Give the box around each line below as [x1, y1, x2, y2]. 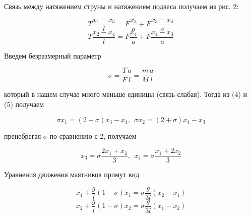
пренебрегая [4, 130, 41, 141]
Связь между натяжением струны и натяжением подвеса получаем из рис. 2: [4, 1, 239, 11]
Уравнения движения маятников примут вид [4, 169, 140, 180]
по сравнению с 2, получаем [49, 130, 137, 141]
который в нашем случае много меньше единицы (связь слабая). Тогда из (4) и [4, 89, 247, 99]
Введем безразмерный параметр [4, 50, 101, 61]
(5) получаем [4, 98, 44, 109]
